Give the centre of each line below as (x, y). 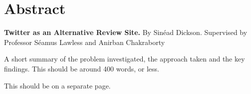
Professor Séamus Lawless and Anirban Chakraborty (85, 42)
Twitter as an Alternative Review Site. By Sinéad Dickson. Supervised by (126, 32)
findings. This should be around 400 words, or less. (82, 68)
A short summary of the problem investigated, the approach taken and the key (125, 59)
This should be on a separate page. (57, 85)
